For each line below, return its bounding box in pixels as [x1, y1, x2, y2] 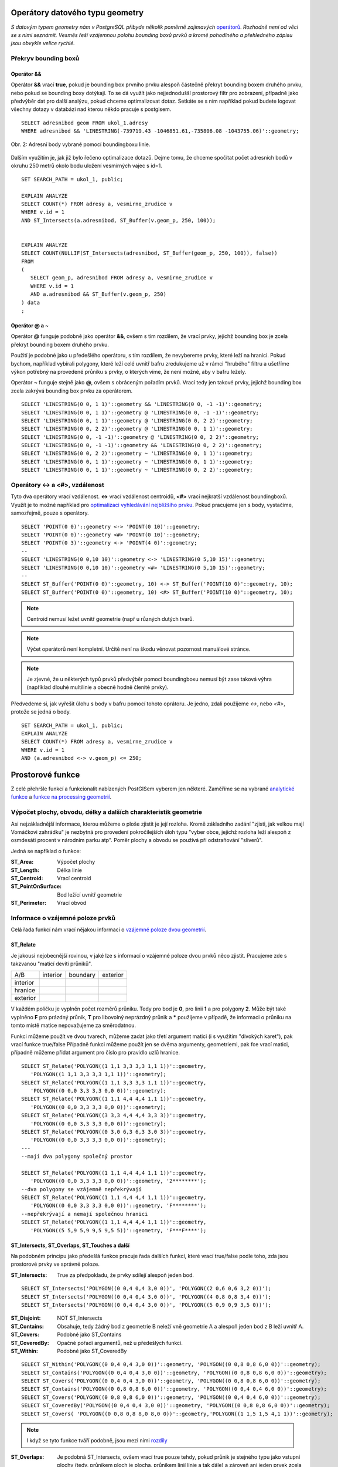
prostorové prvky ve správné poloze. [11, 1260, 100, 1267]
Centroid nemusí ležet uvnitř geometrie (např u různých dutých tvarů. [26, 616, 194, 623]
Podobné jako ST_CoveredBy [57, 1347, 127, 1354]
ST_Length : [11, 866, 40, 874]
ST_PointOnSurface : [11, 883, 62, 890]
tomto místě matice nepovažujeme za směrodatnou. [11, 1022, 136, 1029]
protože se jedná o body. [11, 708, 71, 715]
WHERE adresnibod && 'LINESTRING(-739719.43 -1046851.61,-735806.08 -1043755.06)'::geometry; [21, 128, 299, 134]
